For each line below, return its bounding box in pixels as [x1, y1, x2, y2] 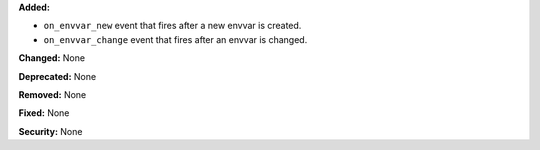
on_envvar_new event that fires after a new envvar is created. [43, 20, 302, 32]
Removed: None [18, 88, 87, 100]
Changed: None [18, 52, 85, 64]
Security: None [18, 125, 83, 137]
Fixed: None [18, 107, 70, 119]
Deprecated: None [18, 70, 97, 82]
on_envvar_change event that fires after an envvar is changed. [43, 33, 308, 45]
